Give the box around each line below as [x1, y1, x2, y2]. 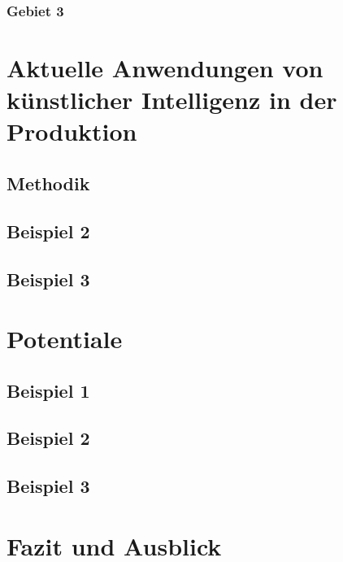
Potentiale [7, 322, 123, 355]
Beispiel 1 [7, 377, 90, 403]
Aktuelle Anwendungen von [7, 51, 323, 85]
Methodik [7, 170, 90, 195]
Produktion [7, 115, 137, 148]
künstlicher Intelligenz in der [7, 83, 337, 116]
